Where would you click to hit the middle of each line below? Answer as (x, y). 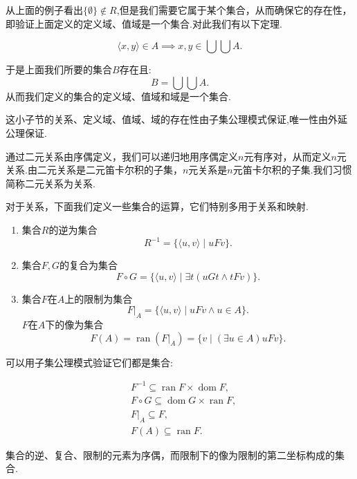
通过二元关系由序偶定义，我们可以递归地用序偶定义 (122, 156)
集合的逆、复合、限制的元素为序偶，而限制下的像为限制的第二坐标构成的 (170, 454)
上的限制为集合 (99, 298)
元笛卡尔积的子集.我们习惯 (292, 170)
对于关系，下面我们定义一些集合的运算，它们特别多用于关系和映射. (157, 206)
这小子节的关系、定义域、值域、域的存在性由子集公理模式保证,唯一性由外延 (176, 119)
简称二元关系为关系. (51, 183)
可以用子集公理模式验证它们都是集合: (89, 362)
